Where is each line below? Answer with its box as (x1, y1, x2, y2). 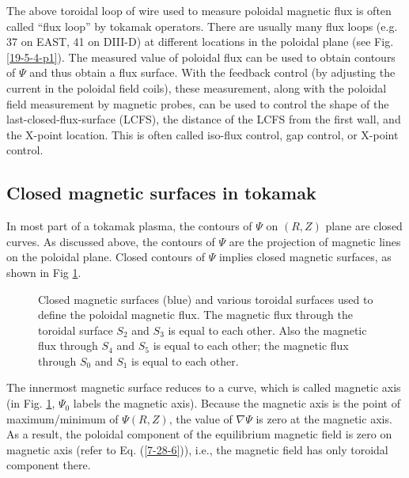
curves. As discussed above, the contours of (6, 233, 215, 249)
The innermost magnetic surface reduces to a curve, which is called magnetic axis (6, 379, 401, 396)
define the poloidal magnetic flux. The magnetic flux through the (38, 306, 353, 323)
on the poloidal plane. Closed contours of (6, 248, 206, 265)
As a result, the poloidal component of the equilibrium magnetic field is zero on (6, 426, 392, 442)
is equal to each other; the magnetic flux (153, 337, 349, 354)
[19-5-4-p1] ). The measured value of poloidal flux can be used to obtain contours (6, 48, 396, 65)
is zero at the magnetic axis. (256, 410, 392, 427)
